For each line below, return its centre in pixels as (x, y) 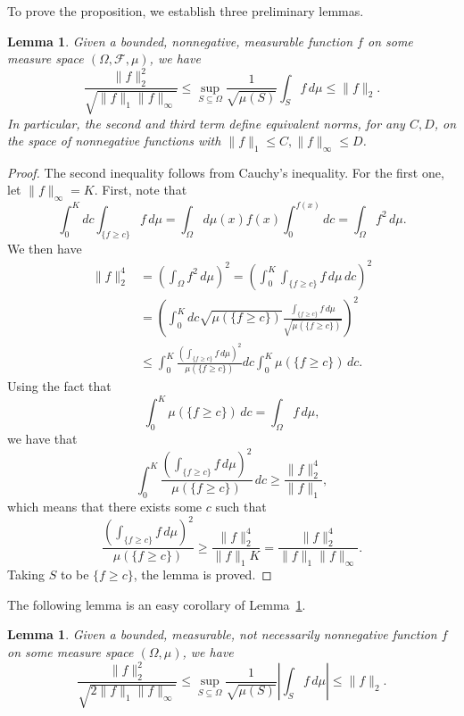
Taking (26, 574)
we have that (42, 439)
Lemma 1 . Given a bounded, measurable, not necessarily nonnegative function (222, 634)
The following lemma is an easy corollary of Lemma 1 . (157, 604)
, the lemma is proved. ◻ (203, 574)
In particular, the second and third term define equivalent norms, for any (206, 123)
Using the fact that (59, 386)
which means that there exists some (105, 507)
